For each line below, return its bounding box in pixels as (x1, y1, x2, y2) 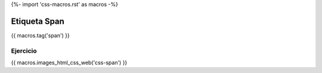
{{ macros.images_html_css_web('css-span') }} (11, 59, 128, 66)
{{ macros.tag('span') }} (11, 31, 70, 39)
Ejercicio (11, 46, 37, 55)
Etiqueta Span (11, 16, 65, 26)
